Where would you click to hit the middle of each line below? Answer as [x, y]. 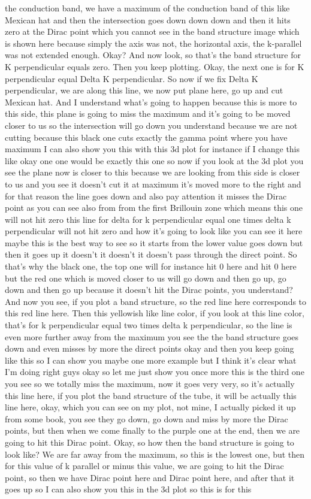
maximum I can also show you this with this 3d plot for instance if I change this [153, 149]
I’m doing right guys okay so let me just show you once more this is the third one [155, 372]
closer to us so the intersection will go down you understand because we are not [151, 125]
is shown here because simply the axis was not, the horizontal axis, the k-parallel [153, 43]
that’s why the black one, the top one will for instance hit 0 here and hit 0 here [151, 266]
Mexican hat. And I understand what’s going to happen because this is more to [151, 102]
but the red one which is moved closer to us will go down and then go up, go [146, 278]
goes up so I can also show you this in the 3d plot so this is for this [128, 489]
